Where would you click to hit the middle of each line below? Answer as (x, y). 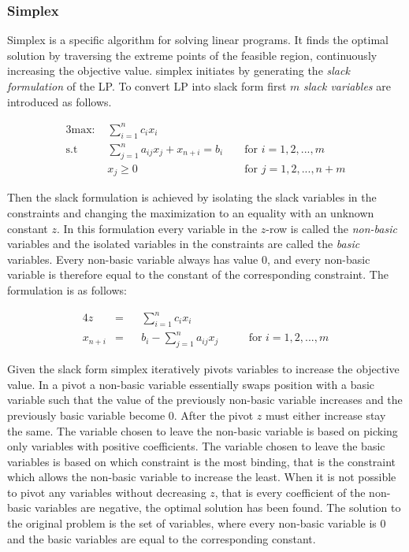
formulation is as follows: (67, 289)
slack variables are (347, 86)
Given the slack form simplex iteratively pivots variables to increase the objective (203, 369)
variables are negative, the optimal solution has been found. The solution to (218, 508)
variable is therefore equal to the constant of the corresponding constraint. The (198, 274)
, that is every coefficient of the (290, 492)
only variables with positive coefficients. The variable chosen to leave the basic (196, 446)
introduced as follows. (59, 101)
